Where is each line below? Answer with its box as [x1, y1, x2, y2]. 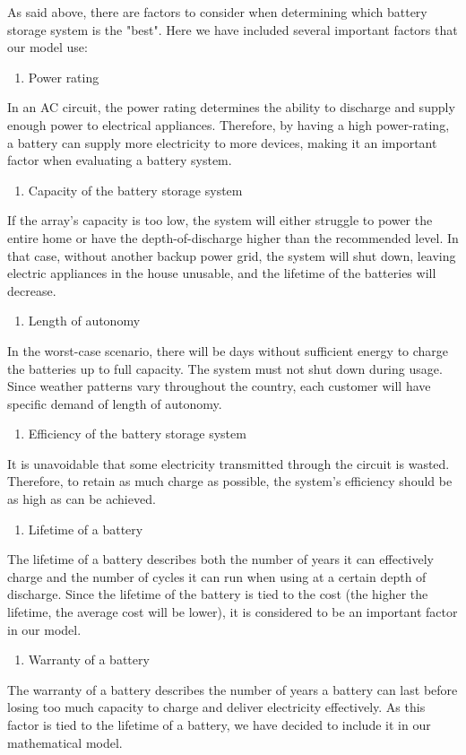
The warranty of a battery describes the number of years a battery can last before [7, 680, 458, 699]
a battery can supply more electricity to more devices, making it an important [7, 133, 437, 152]
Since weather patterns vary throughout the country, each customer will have [7, 377, 431, 395]
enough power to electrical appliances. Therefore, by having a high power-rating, [7, 115, 450, 134]
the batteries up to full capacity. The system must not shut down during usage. [7, 359, 443, 377]
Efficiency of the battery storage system [28, 424, 246, 443]
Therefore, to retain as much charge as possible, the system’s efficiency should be [7, 472, 453, 490]
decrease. [7, 281, 56, 299]
